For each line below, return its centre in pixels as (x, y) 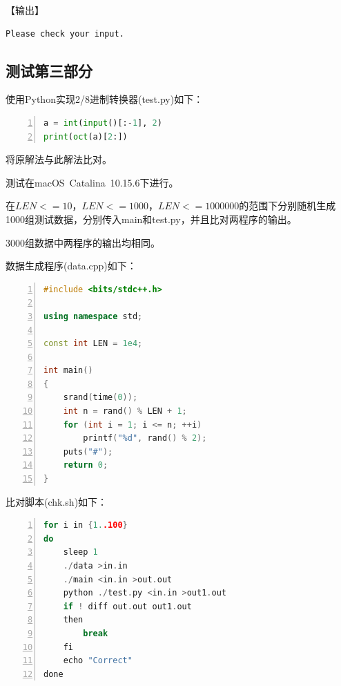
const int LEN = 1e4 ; (93, 344)
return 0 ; (86, 465)
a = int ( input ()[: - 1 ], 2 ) (103, 123)
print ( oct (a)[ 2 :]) (86, 136)
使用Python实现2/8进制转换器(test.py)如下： (105, 99)
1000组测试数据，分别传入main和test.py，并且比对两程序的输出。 (151, 219)
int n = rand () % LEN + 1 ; (125, 411)
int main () (68, 371)
